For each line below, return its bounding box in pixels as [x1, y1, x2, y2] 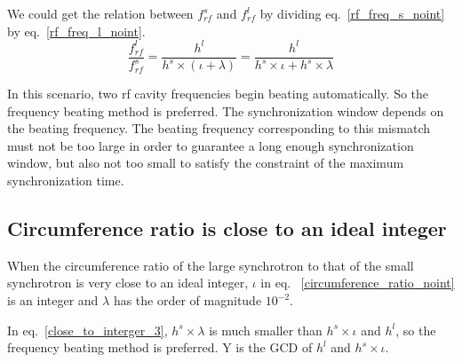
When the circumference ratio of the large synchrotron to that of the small [7, 256, 414, 274]
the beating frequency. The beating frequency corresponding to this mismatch [7, 119, 431, 138]
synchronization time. [7, 171, 124, 190]
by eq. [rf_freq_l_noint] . [7, 21, 146, 40]
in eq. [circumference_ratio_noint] [260, 273, 455, 292]
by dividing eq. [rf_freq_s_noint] [259, 4, 445, 22]
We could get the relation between [7, 4, 194, 22]
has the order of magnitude [113, 291, 262, 310]
